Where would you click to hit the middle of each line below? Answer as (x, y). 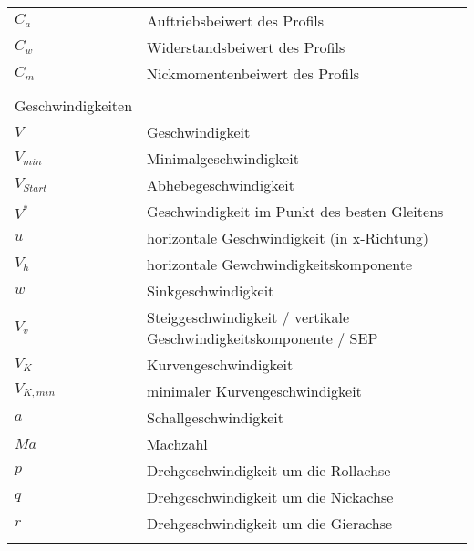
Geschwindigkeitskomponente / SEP (263, 338)
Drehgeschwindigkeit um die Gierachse (270, 523)
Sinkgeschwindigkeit (211, 291)
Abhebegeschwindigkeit (221, 185)
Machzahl (177, 444)
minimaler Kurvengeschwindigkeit (254, 391)
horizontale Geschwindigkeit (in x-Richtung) (288, 238)
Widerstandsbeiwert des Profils (246, 47)
